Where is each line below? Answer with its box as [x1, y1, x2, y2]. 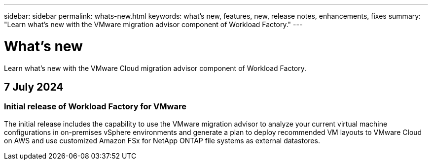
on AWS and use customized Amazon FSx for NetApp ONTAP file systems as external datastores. [4, 136, 320, 145]
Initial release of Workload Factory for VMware [4, 101, 186, 112]
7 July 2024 [4, 80, 64, 93]
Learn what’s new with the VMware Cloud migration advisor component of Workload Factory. [4, 64, 306, 72]
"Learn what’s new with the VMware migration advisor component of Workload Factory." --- [4, 20, 303, 29]
